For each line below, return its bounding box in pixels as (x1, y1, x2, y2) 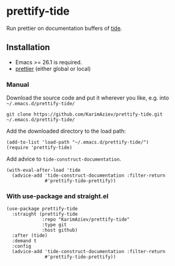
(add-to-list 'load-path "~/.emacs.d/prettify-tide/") (6, 139, 149, 146)
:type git (42, 222, 67, 228)
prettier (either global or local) (15, 65, 91, 72)
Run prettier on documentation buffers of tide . (6, 24, 122, 32)
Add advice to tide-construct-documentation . (6, 155, 121, 163)
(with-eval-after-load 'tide (6, 167, 81, 174)
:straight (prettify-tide (12, 211, 78, 218)
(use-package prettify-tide (6, 206, 78, 212)
